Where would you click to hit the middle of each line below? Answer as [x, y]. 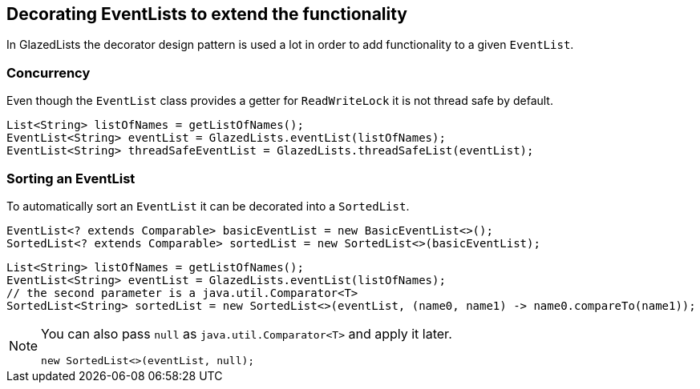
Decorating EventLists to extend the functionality [207, 14]
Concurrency [49, 72]
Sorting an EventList [71, 178]
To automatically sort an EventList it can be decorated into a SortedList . [208, 206]
